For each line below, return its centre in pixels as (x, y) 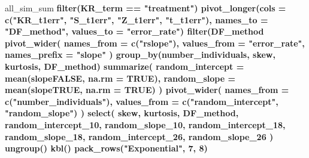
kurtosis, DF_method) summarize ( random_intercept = (125, 66)
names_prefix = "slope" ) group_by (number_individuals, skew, (140, 55)
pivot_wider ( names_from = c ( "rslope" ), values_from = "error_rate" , (155, 43)
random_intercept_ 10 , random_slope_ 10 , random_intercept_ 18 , (145, 124)
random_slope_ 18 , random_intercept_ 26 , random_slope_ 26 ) (139, 136)
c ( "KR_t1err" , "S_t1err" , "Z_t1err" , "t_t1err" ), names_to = (137, 19)
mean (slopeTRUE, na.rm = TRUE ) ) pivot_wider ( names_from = (147, 90)
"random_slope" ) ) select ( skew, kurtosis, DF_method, (122, 113)
